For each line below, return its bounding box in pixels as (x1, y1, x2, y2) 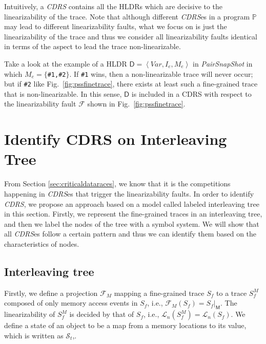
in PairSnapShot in (193, 58, 253, 69)
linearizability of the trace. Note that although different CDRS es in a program (4, 11, 250, 21)
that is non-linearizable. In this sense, (4, 88, 122, 99)
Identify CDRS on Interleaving (4, 128, 227, 149)
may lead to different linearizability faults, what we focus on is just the (4, 21, 227, 32)
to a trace (216, 287, 247, 298)
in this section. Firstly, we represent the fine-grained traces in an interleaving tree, (4, 208, 262, 219)
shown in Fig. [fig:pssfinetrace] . (87, 98, 186, 109)
